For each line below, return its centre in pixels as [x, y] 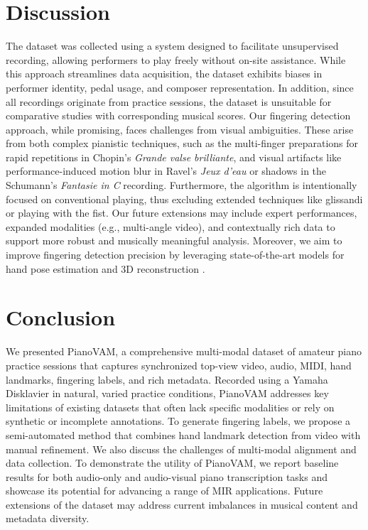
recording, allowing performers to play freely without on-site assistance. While [176, 59]
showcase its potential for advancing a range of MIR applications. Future [164, 491]
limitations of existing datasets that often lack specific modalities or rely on [170, 407]
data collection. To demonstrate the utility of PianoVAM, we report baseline [172, 463]
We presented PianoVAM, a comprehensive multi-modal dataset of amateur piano [184, 351]
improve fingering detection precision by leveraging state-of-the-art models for [175, 255]
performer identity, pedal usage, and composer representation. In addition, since [180, 87]
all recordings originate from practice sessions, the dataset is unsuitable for [169, 101]
